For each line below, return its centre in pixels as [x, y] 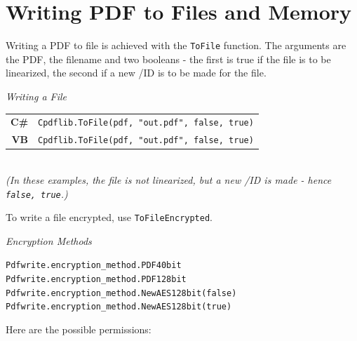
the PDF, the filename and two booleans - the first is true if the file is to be [168, 59]
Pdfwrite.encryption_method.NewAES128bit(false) [121, 293]
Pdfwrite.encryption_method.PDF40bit [94, 266]
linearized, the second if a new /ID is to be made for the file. [136, 73]
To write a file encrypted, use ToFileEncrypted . [109, 217]
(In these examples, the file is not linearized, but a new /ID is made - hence [169, 179]
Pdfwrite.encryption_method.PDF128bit [96, 280]
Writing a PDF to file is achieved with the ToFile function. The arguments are [176, 45]
